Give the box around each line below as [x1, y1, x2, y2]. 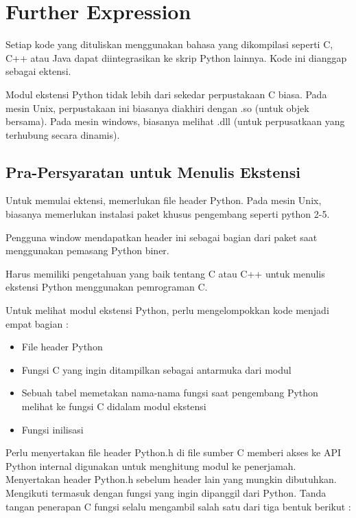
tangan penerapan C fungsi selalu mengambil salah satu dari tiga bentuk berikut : [5, 499, 351, 513]
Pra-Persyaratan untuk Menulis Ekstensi [5, 161, 300, 182]
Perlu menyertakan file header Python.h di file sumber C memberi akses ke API [5, 445, 342, 460]
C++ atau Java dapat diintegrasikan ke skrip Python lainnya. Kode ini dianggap [5, 50, 347, 65]
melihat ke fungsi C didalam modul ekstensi [21, 399, 206, 414]
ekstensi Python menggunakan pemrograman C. [5, 280, 208, 294]
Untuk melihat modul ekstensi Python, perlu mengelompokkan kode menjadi [5, 303, 329, 317]
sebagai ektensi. [5, 64, 71, 78]
